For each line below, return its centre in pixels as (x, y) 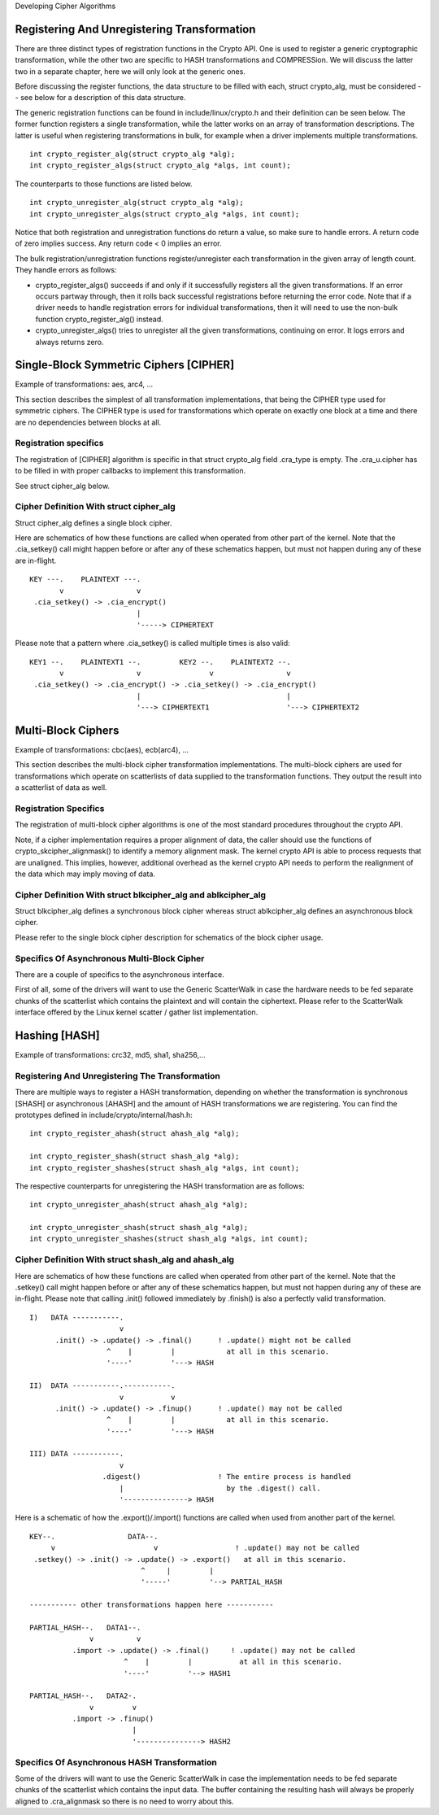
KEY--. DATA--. (94, 1536)
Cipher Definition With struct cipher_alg (96, 507)
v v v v (176, 673)
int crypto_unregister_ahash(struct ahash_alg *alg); (139, 1205)
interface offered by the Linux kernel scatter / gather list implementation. (137, 1012)
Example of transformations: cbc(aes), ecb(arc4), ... (102, 750)
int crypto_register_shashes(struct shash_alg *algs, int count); (165, 1168)
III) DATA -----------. (77, 1454)
